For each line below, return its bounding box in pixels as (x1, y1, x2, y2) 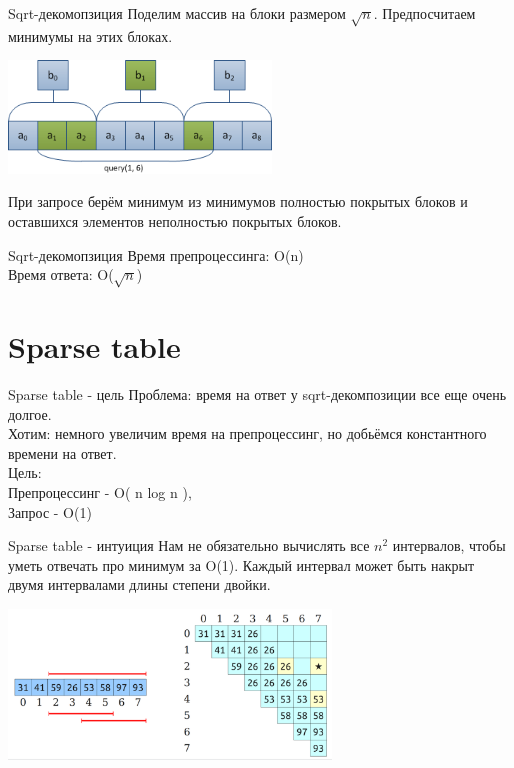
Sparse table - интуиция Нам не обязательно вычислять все (8, 535, 370, 556)
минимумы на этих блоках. (8, 25, 173, 46)
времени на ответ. (8, 442, 117, 463)
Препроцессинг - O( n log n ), (8, 481, 192, 502)
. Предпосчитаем (373, 3, 476, 23)
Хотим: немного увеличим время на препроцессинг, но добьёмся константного (8, 423, 487, 444)
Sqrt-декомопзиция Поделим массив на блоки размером (8, 3, 346, 23)
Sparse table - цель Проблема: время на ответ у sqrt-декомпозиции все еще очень (8, 384, 507, 404)
